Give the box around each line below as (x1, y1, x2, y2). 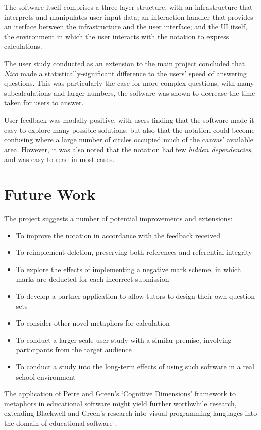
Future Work (4, 184, 96, 204)
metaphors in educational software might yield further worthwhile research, (4, 398, 237, 408)
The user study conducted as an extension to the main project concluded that (4, 58, 245, 68)
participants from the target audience (16, 344, 132, 355)
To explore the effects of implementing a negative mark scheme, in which (16, 263, 241, 274)
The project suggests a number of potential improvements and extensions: (4, 213, 233, 224)
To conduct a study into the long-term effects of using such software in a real (16, 361, 254, 371)
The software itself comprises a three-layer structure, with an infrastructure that (4, 2, 253, 12)
